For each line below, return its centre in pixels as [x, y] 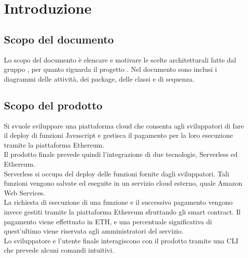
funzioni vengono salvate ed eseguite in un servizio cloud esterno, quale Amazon [123, 183]
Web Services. [25, 192]
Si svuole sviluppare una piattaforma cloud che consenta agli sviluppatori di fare [124, 125]
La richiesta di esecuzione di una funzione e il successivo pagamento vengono [118, 202]
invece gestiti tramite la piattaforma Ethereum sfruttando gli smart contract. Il [122, 211]
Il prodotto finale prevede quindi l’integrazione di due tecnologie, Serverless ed [121, 154]
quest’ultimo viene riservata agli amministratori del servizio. [94, 231]
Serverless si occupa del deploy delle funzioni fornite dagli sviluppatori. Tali [117, 173]
